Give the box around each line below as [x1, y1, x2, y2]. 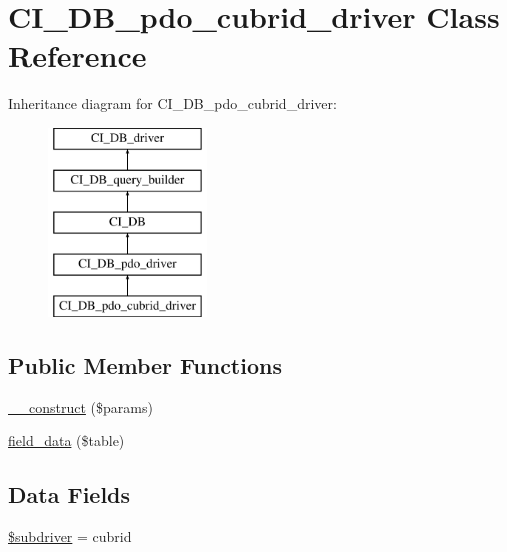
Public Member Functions [8, 349, 282, 380]
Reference [8, 35, 147, 76]
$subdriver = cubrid [8, 526, 132, 547]
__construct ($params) [8, 396, 153, 417]
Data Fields [8, 479, 131, 510]
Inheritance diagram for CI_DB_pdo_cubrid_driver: [8, 93, 337, 114]
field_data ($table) [8, 430, 125, 451]
